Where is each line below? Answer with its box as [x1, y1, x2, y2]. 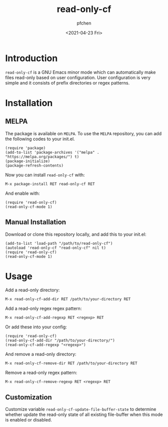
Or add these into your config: [5, 324, 67, 330]
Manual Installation [5, 218, 66, 226]
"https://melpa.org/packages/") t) [5, 154, 79, 159]
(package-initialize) [5, 159, 50, 164]
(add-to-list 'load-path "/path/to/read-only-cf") [5, 241, 113, 246]
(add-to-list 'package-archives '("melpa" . [5, 150, 99, 155]
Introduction [5, 53, 58, 64]
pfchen [76, 20, 91, 26]
